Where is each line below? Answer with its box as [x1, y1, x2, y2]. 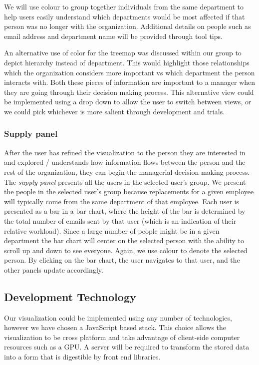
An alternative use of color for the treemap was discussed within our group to [4, 47, 242, 58]
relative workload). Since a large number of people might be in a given [4, 225, 220, 236]
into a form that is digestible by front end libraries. [4, 352, 161, 362]
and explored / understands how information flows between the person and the [4, 157, 246, 167]
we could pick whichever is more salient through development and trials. [4, 106, 225, 116]
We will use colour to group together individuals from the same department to [4, 1, 244, 11]
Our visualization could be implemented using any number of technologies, [4, 312, 232, 323]
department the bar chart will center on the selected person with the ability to [4, 235, 244, 246]
